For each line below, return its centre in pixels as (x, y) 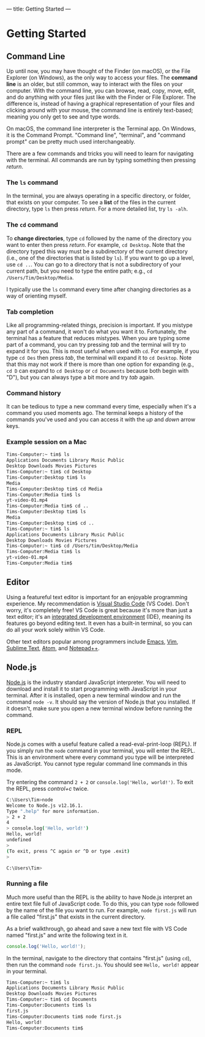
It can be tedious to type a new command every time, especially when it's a (101, 406)
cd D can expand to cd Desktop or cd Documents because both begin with (98, 370)
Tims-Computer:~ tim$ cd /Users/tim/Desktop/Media (72, 546)
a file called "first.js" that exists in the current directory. (76, 917)
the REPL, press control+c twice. (47, 788)
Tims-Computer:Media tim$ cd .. (47, 506)
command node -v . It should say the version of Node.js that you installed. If (101, 702)
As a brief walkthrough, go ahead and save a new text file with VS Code (97, 928)
